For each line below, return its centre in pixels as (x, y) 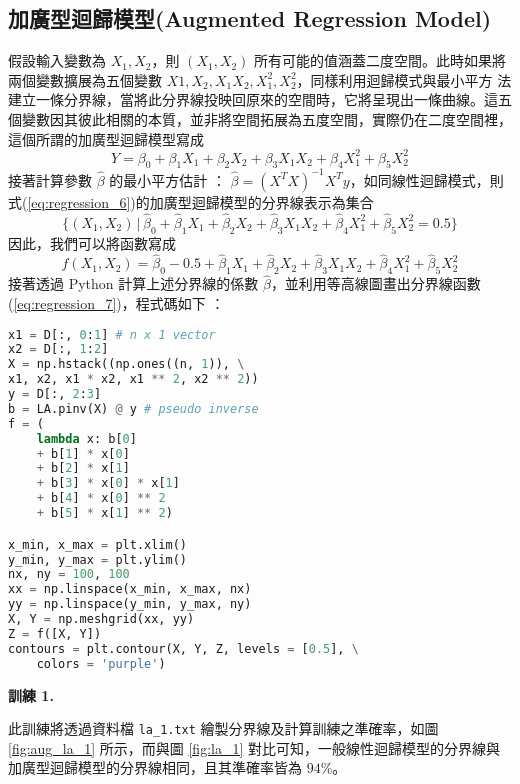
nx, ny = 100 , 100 (69, 574)
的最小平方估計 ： (167, 179)
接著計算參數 (50, 179)
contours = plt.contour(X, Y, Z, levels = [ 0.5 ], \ (183, 648)
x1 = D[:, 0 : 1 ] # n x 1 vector (112, 334)
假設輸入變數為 (57, 60)
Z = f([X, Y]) (55, 633)
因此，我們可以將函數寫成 (92, 242)
